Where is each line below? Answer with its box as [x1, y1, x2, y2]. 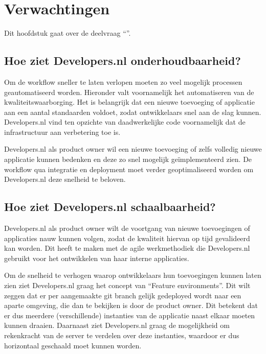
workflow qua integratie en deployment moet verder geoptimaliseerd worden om [4, 163, 254, 174]
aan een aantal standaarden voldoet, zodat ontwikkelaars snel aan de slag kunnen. [4, 106, 261, 117]
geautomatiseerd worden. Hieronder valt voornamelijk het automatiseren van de [4, 86, 254, 97]
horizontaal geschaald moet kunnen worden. [4, 340, 142, 350]
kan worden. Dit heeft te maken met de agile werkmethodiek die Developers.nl [4, 243, 250, 253]
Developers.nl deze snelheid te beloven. [4, 174, 126, 184]
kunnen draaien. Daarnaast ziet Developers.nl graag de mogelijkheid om [4, 320, 230, 331]
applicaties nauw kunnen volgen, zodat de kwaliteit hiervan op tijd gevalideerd [4, 232, 250, 243]
